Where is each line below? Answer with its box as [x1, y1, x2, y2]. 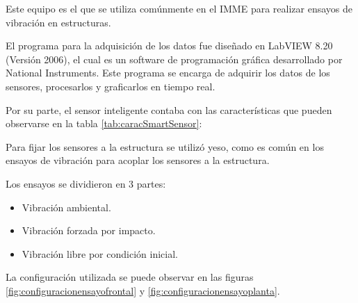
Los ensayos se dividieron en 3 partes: [6, 176, 166, 190]
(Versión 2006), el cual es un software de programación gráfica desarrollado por [6, 51, 343, 66]
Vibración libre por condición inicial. [22, 246, 178, 261]
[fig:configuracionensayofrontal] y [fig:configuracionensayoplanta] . [6, 283, 280, 297]
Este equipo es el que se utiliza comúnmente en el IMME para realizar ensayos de [6, 1, 352, 15]
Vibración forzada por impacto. [22, 223, 156, 238]
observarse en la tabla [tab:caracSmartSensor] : [6, 116, 202, 131]
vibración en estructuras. [6, 15, 111, 29]
